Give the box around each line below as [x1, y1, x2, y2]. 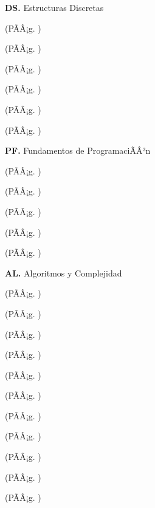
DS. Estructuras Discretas [5, 1, 104, 13]
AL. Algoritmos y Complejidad [5, 266, 122, 279]
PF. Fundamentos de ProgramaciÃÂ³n [5, 144, 151, 157]
